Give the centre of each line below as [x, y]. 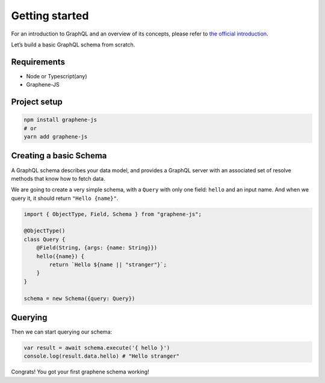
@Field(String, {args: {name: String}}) [97, 248]
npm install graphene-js [60, 120]
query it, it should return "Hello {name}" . [65, 198]
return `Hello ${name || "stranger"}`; [108, 265]
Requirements [38, 62]
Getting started [50, 16]
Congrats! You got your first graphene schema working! [80, 372]
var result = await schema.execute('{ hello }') [97, 348]
